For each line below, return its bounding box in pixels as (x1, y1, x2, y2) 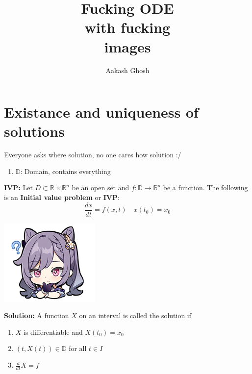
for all (69, 343, 87, 353)
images (104, 36, 151, 56)
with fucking (84, 17, 171, 37)
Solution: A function (4, 310, 69, 321)
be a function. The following (163, 182, 248, 193)
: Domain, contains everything (20, 166, 111, 176)
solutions (4, 121, 65, 141)
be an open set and (72, 182, 129, 193)
